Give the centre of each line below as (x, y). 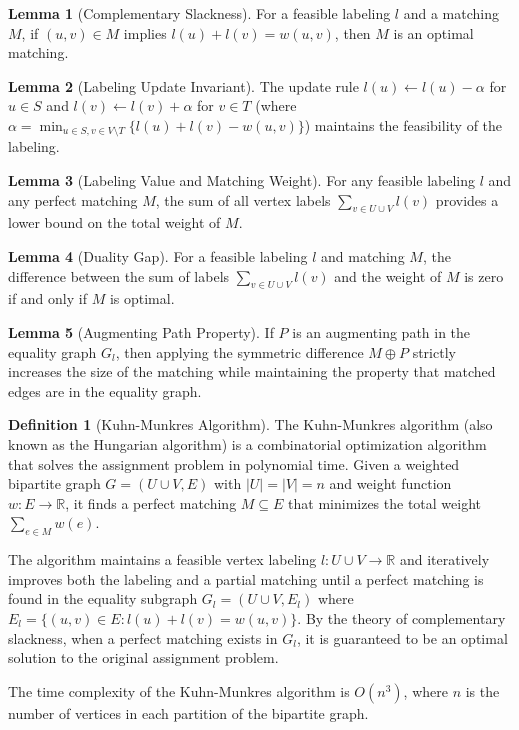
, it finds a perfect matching (151, 502)
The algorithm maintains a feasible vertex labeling (162, 559)
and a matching (451, 13)
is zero (484, 275)
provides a (467, 199)
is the (482, 690)
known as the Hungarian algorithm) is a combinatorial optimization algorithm (247, 443)
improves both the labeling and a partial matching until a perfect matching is (246, 578)
